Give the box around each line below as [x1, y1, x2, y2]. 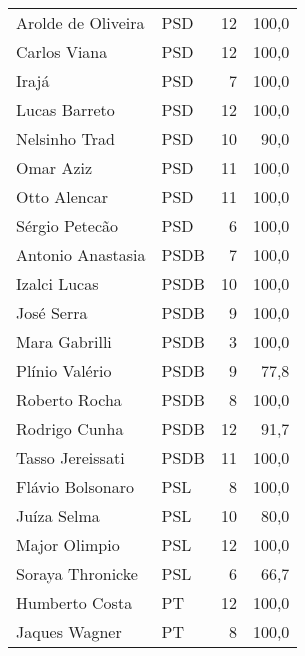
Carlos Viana [16, 40, 108, 63]
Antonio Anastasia [16, 243, 146, 266]
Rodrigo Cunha [16, 417, 124, 440]
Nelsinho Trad [16, 127, 115, 150]
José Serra [16, 301, 88, 324]
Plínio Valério [16, 359, 112, 382]
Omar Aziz [16, 156, 93, 179]
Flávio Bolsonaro [16, 475, 134, 498]
